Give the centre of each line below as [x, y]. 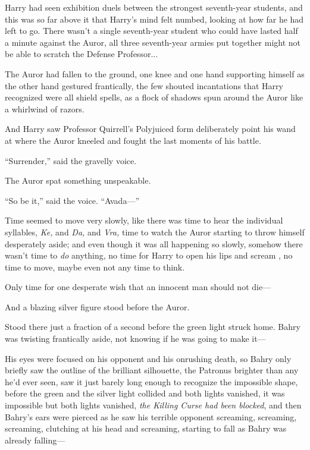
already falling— [35, 440]
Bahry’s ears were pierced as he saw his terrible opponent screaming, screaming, [151, 416]
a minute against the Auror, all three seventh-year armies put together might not [153, 42]
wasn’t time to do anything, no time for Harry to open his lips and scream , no [149, 255]
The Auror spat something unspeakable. [78, 180]
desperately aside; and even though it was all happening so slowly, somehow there [154, 243]
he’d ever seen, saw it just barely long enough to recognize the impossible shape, [151, 381]
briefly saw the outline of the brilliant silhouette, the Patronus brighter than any [152, 370]
